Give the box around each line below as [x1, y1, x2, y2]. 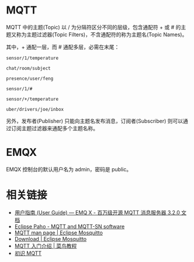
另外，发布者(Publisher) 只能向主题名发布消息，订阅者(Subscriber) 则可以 [6, 117, 183, 124]
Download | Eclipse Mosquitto [14, 235, 87, 242]
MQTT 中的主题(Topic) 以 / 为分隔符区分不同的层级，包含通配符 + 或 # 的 [6, 23, 181, 30]
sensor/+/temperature [6, 96, 59, 102]
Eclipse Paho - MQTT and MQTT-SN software [14, 223, 125, 230]
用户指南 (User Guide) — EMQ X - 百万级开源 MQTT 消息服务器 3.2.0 [14, 209, 180, 216]
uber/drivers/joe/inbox [6, 106, 64, 112]
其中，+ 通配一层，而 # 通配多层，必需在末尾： [6, 43, 120, 50]
